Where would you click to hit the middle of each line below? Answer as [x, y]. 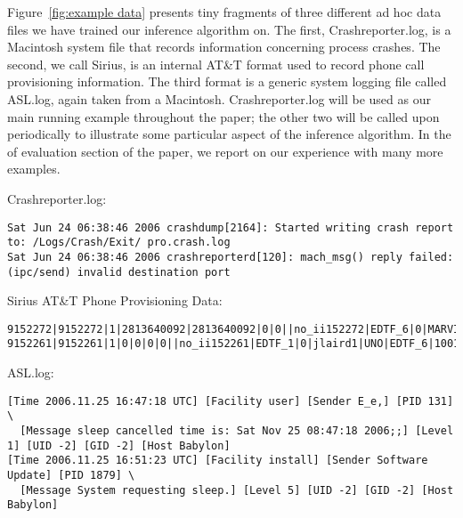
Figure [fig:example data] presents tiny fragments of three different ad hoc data [224, 12]
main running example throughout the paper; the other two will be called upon [223, 116]
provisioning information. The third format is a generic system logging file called [227, 81]
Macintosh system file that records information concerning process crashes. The [224, 47]
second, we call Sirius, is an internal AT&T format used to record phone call [216, 64]
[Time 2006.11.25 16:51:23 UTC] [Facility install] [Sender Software [218, 461]
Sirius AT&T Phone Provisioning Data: [115, 300]
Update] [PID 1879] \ [71, 475]
